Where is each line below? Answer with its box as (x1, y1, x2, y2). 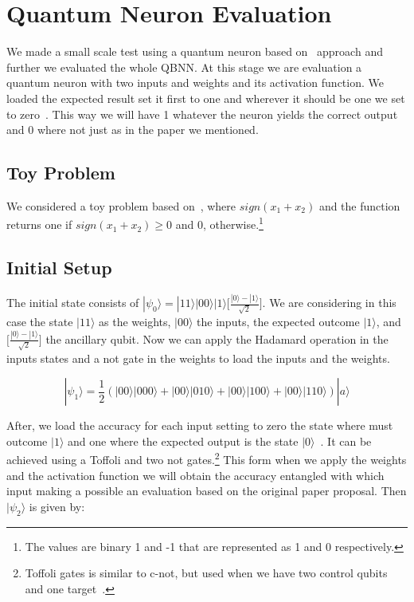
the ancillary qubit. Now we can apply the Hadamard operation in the (45, 330, 389, 347)
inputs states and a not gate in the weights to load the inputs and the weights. (6, 349, 390, 366)
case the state (6, 313, 73, 329)
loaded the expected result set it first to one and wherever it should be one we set (6, 89, 405, 106)
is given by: (29, 498, 85, 514)
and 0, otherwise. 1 (175, 214, 264, 233)
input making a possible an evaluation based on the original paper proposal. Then (6, 482, 407, 499)
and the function (318, 197, 400, 214)
